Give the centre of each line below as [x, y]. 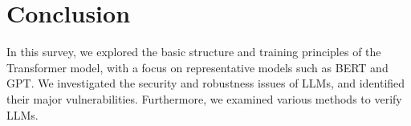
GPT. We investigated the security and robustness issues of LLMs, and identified [206, 83]
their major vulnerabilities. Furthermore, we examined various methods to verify [204, 98]
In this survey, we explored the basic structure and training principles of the [194, 52]
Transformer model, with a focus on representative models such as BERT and [197, 67]
